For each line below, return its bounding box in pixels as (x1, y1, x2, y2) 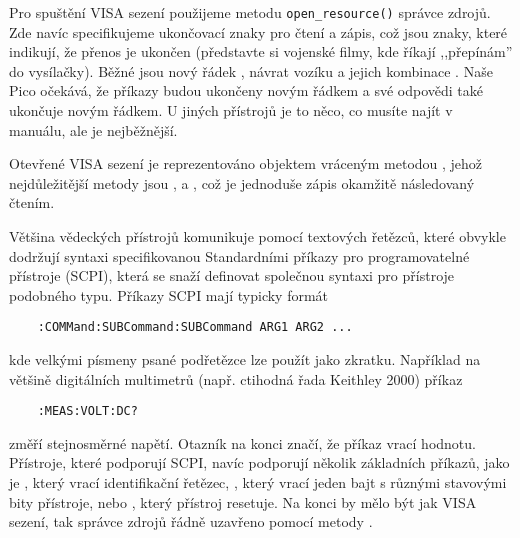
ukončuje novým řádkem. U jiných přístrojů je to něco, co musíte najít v (9, 100, 453, 121)
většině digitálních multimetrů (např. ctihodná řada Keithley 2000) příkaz (9, 368, 463, 389)
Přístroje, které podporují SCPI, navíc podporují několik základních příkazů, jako (9, 452, 510, 473)
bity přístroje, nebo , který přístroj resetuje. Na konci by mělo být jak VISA (9, 491, 477, 512)
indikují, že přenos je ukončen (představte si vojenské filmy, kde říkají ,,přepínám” (9, 41, 513, 62)
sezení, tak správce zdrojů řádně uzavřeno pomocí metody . (9, 511, 373, 532)
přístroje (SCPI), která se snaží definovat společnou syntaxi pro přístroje (9, 265, 455, 286)
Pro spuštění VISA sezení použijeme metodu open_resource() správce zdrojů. (9, 2, 491, 22)
